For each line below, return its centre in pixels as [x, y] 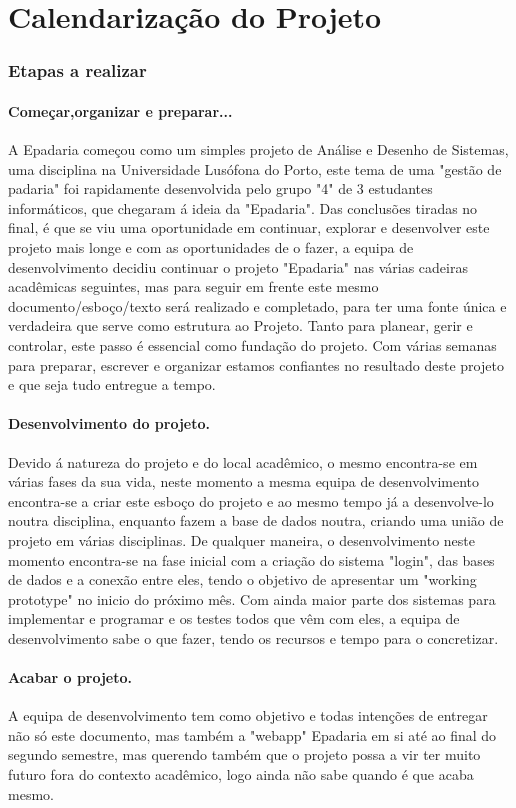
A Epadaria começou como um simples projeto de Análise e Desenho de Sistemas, [258, 149]
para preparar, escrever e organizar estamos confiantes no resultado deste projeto [256, 364]
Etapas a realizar [77, 70]
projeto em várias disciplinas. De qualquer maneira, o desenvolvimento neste [241, 539]
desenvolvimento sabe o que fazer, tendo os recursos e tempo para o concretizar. [253, 637]
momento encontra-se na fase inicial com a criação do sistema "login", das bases [251, 559]
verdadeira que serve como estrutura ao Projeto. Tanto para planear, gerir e [240, 325]
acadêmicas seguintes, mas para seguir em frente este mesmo [193, 286]
